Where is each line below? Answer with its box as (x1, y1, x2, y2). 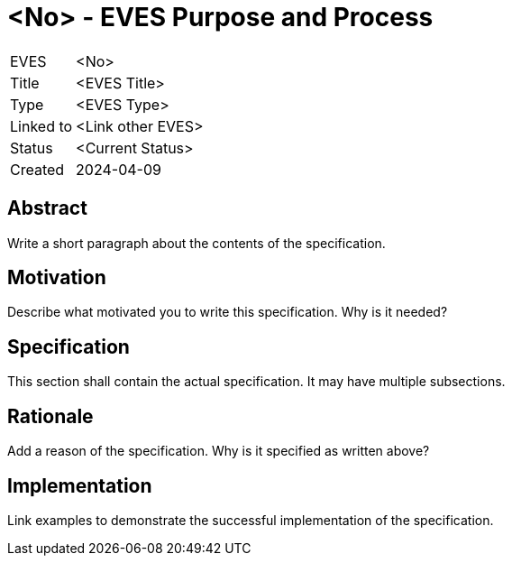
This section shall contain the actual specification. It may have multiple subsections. (7, 374, 506, 390)
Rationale (7, 404, 94, 428)
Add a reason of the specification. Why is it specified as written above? (7, 443, 430, 459)
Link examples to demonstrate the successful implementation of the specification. (7, 512, 494, 528)
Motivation (7, 266, 106, 290)
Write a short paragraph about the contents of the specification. (7, 235, 386, 251)
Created (10, 160, 65, 179)
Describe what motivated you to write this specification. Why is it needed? (7, 304, 448, 320)
